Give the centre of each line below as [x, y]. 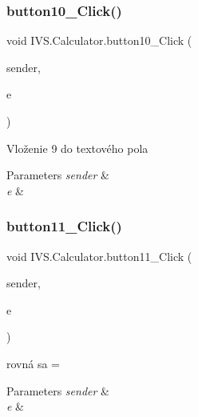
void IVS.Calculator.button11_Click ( [99, 256]
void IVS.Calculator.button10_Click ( [99, 40]
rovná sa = [34, 363]
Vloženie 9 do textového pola [77, 148]
